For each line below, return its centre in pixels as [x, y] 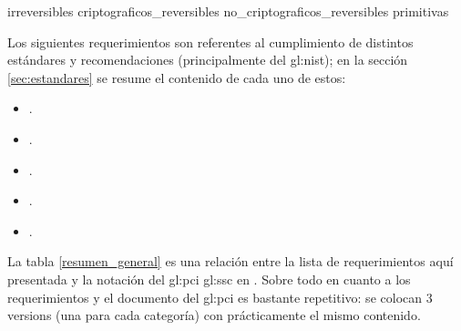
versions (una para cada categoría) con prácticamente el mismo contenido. [214, 315]
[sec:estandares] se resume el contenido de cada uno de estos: [177, 77]
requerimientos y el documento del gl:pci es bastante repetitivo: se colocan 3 [220, 297]
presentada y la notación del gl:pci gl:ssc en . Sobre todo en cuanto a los [209, 279]
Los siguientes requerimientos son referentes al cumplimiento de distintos [210, 41]
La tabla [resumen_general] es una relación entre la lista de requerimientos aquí [230, 261]
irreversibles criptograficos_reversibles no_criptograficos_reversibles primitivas [228, 11]
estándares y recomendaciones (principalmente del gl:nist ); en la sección [208, 60]
